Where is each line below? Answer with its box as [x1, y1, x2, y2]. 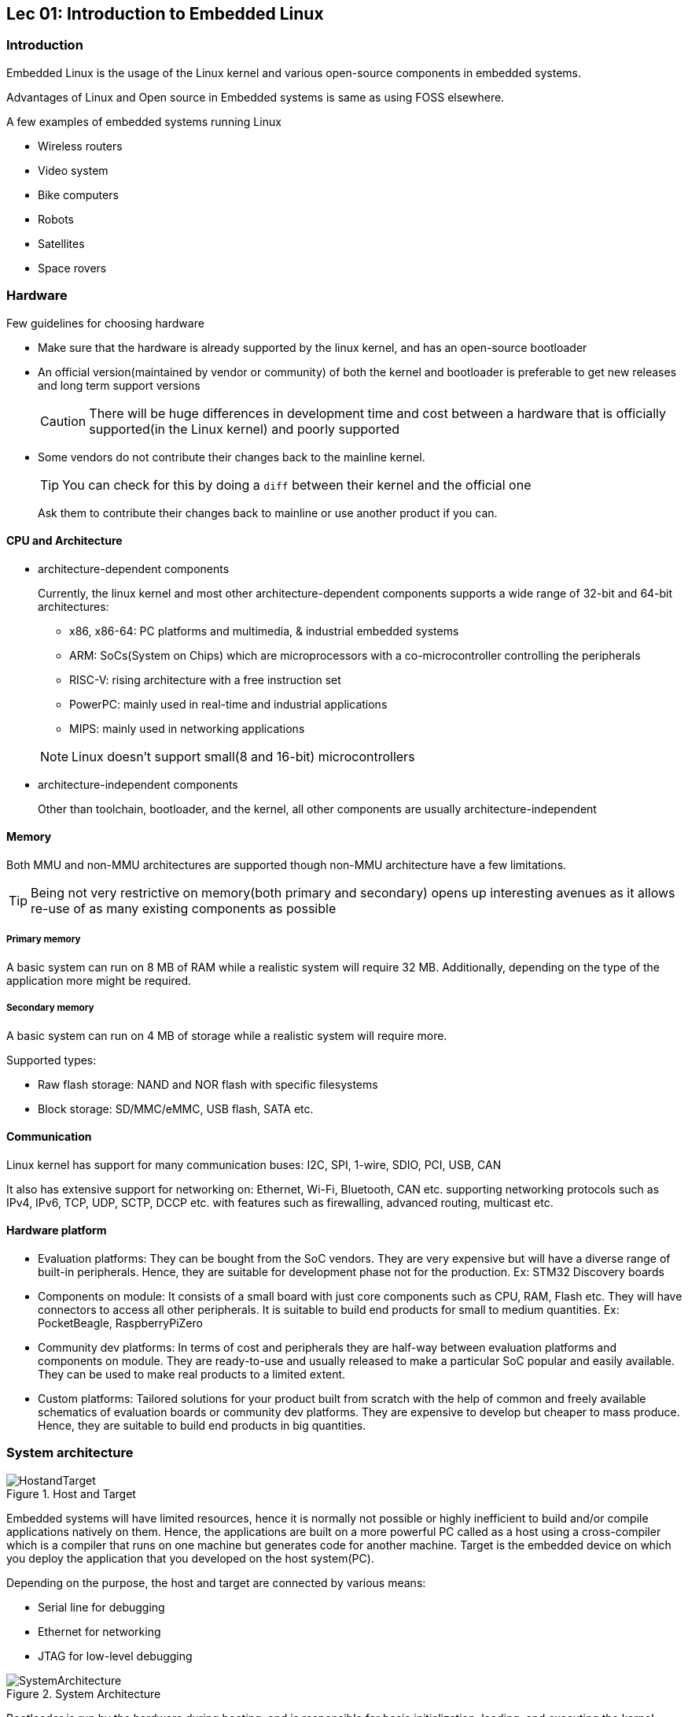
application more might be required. [6, 973, 192, 987]
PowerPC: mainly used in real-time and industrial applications [69, 697, 388, 711]
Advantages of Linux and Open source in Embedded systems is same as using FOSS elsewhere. [6, 90, 505, 104]
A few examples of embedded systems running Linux [6, 114, 281, 128]
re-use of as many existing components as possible [31, 900, 337, 916]
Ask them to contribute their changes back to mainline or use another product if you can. [38, 505, 498, 520]
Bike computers [38, 187, 119, 202]
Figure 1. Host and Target [6, 1486, 136, 1501]
